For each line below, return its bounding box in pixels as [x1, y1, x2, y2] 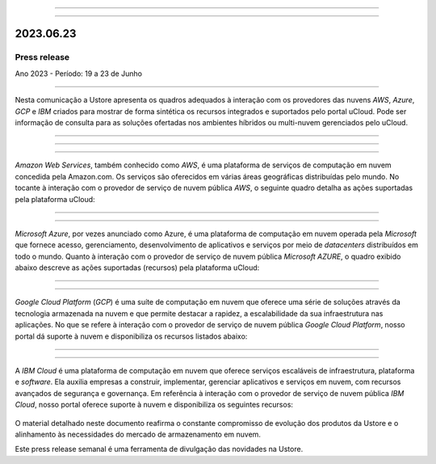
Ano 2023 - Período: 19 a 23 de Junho [15, 69, 143, 78]
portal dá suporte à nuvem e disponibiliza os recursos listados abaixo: [15, 331, 248, 341]
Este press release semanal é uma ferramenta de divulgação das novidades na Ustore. [15, 445, 304, 454]
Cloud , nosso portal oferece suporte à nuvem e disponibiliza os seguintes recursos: [15, 400, 294, 410]
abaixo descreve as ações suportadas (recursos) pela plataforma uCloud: [15, 263, 260, 272]
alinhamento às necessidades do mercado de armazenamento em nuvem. [15, 429, 262, 439]
